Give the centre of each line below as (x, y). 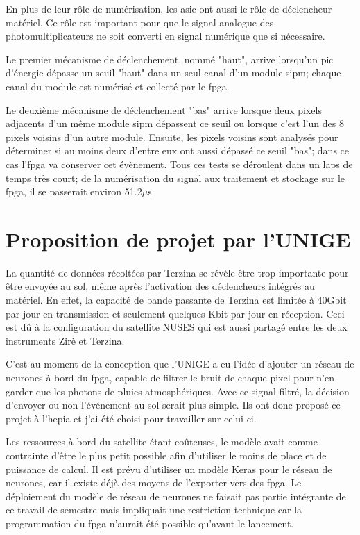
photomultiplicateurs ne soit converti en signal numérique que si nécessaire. (165, 36)
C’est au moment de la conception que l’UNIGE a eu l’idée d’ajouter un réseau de (180, 364)
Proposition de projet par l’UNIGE (178, 239)
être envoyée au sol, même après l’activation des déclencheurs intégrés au (160, 286)
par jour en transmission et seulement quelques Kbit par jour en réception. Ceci (175, 313)
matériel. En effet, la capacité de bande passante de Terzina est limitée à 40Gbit (176, 300)
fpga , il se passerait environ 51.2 (74, 191)
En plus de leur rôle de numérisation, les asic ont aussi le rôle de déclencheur (169, 8)
